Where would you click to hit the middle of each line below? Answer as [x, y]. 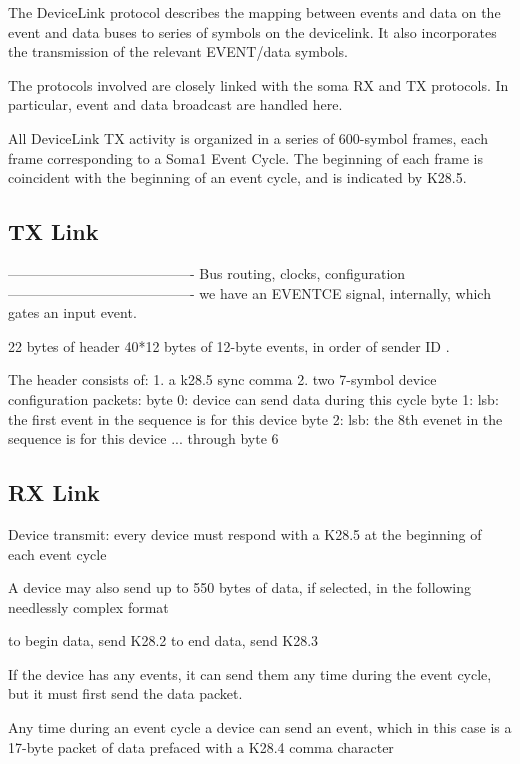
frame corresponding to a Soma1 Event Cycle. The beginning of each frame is [245, 157]
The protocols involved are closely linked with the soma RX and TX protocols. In [258, 84]
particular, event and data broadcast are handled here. [175, 104]
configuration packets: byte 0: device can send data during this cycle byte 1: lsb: [253, 398]
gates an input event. [72, 312]
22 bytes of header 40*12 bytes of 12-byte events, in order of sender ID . [229, 345]
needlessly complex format [88, 606]
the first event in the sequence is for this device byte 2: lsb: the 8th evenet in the [255, 418]
